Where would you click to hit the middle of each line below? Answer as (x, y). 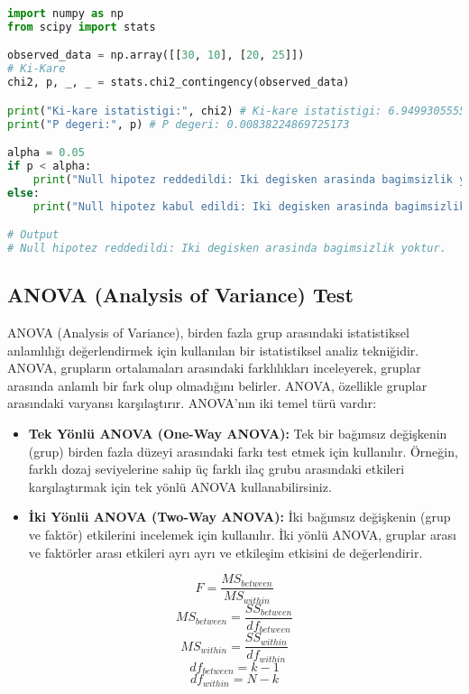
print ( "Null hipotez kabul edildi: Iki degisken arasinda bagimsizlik (249, 206)
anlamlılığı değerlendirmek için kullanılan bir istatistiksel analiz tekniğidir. (213, 350)
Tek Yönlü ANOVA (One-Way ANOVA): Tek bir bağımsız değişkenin (238, 434)
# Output (33, 235)
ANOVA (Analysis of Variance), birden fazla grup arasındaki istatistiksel (208, 333)
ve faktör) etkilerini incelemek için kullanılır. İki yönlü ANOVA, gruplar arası (242, 535)
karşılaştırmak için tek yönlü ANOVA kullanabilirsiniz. (180, 486)
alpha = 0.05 (46, 153)
